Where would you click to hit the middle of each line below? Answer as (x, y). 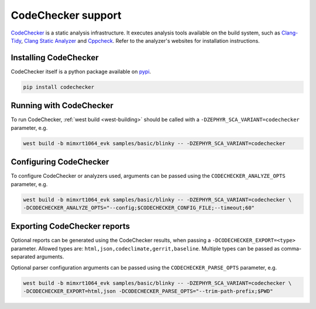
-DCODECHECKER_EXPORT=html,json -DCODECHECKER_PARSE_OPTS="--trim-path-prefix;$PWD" (148, 291)
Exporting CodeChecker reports (71, 226)
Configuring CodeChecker (60, 162)
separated (23, 257)
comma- (291, 248)
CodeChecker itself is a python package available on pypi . (81, 71)
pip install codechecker (59, 87)
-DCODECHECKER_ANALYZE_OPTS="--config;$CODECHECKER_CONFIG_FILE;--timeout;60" (139, 207)
